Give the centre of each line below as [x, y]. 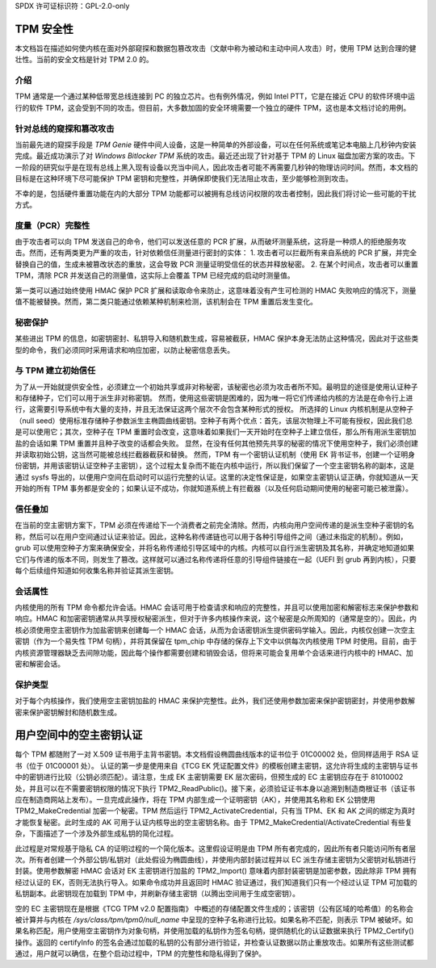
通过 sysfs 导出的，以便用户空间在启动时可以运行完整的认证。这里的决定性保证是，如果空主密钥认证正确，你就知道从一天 [217, 477]
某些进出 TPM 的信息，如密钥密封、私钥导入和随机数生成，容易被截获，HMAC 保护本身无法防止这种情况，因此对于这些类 [217, 338]
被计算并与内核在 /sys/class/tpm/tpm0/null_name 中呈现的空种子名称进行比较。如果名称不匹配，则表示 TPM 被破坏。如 [214, 920]
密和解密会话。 [40, 664]
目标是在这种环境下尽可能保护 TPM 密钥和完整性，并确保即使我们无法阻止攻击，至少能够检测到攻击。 [184, 178]
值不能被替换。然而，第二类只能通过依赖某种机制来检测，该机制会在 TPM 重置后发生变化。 [166, 302]
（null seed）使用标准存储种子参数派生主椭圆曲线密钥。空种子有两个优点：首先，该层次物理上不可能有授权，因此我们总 [214, 421]
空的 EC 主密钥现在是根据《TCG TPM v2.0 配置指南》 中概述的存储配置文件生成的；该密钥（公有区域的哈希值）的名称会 [214, 908]
